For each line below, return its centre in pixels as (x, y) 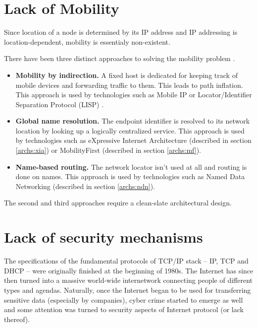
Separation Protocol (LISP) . (60, 104)
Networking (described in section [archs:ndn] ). (85, 186)
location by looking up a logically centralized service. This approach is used (130, 130)
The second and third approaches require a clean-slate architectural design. (118, 203)
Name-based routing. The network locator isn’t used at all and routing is (131, 166)
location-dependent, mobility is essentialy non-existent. (87, 41)
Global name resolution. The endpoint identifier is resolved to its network (133, 121)
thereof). (17, 319)
